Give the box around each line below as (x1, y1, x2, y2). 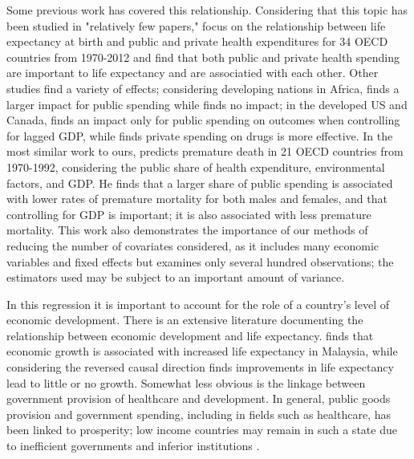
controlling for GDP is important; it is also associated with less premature (6, 205, 371, 222)
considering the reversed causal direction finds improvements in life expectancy (6, 359, 394, 376)
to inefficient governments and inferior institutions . (6, 437, 260, 454)
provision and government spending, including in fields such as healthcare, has (6, 405, 391, 422)
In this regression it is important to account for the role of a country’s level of (6, 295, 389, 312)
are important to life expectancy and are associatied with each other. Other (6, 64, 379, 81)
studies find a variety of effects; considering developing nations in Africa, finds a (6, 79, 400, 96)
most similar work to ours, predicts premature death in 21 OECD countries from (6, 143, 404, 160)
